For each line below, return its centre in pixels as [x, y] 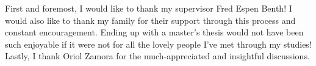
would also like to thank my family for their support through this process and [150, 20]
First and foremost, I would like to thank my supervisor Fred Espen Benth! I [149, 8]
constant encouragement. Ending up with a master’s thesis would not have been [154, 32]
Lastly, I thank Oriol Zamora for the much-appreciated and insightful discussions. [157, 56]
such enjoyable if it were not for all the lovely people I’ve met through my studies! [158, 44]
